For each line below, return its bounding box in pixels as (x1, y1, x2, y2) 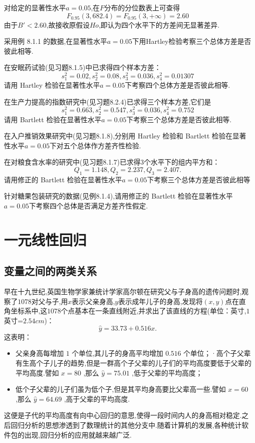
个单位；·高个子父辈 (183, 348, 251, 358)
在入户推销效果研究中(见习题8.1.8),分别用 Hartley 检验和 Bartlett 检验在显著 (4, 131, 246, 141)
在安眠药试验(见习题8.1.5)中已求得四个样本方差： (4, 62, 161, 72)
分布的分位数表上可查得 (104, 2, 180, 12)
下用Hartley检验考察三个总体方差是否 (132, 36, 251, 46)
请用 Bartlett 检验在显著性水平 (4, 114, 102, 124)
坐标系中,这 (10, 306, 47, 316)
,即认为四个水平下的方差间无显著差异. (98, 19, 220, 30)
